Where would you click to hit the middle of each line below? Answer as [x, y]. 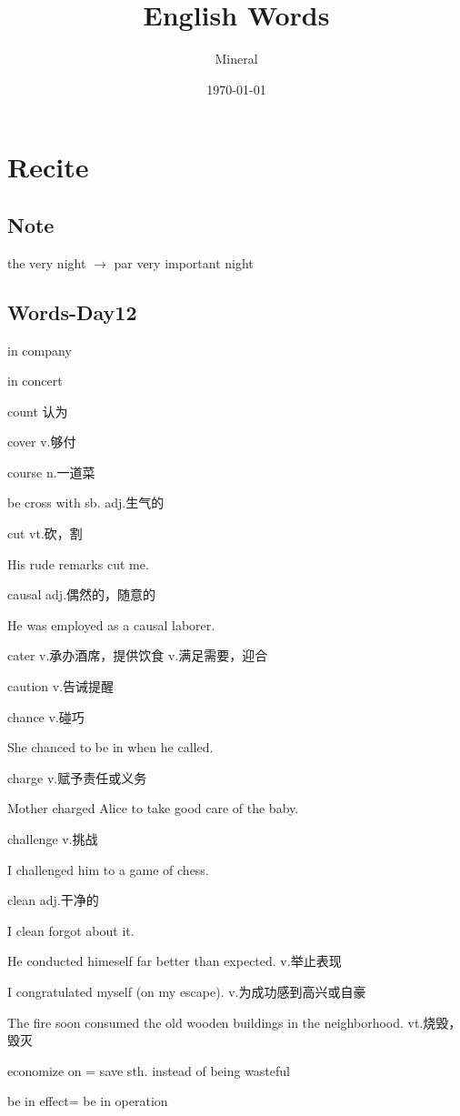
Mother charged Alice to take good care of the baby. [153, 808]
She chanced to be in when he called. [110, 747]
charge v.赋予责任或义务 [77, 777]
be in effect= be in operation [88, 1101]
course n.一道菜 [51, 472]
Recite [48, 167]
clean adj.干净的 [53, 900]
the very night [47, 262]
